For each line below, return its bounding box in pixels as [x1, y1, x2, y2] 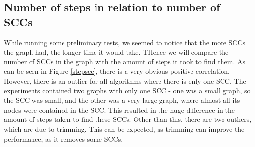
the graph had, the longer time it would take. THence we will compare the [4, 47, 229, 57]
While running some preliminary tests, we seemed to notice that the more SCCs [4, 37, 246, 47]
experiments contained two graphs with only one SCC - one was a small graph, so [4, 85, 251, 95]
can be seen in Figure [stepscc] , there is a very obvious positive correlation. [4, 66, 230, 76]
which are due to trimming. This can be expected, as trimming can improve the [4, 123, 245, 134]
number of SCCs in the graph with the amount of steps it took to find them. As [4, 56, 245, 66]
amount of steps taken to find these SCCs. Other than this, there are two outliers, [4, 114, 252, 124]
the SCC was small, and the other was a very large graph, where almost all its [4, 95, 240, 105]
